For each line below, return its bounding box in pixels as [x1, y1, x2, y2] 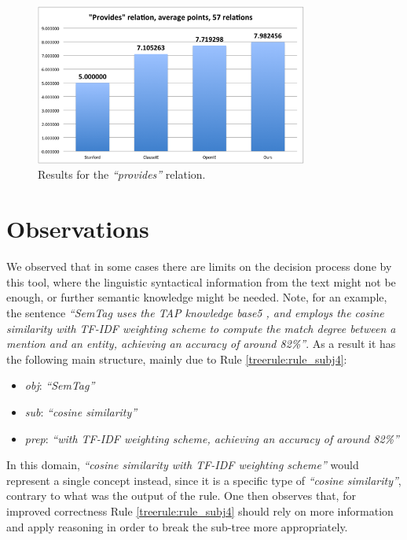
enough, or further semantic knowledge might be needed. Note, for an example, [6, 289, 387, 305]
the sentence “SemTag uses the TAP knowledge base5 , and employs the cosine [6, 304, 384, 320]
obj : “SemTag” [24, 377, 95, 394]
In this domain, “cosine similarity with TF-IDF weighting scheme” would [6, 457, 359, 473]
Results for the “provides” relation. [38, 166, 206, 183]
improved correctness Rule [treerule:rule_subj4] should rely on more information [6, 502, 394, 519]
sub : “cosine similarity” [24, 403, 137, 420]
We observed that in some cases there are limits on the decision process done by [6, 258, 392, 275]
